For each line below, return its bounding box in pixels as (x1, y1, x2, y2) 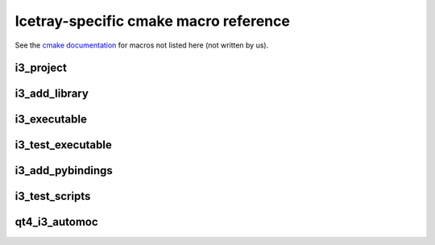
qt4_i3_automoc (14, 215, 98, 229)
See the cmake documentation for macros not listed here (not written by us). (14, 40, 269, 50)
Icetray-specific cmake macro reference (14, 12, 290, 30)
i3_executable (14, 113, 88, 127)
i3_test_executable (14, 138, 112, 152)
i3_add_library (14, 87, 89, 101)
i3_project (14, 61, 68, 75)
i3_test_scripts (14, 189, 91, 203)
